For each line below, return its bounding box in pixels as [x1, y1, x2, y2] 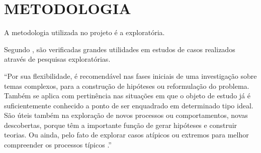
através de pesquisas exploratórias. [4, 54, 111, 64]
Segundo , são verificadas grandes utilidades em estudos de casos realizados [4, 44, 235, 54]
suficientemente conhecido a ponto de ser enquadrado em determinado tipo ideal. [4, 100, 253, 110]
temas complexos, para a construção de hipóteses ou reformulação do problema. [4, 80, 249, 91]
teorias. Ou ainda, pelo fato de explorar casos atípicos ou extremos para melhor [4, 129, 249, 140]
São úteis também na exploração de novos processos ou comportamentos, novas [4, 110, 248, 120]
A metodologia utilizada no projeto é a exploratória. [4, 27, 165, 38]
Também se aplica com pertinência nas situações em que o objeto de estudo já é [4, 90, 250, 101]
